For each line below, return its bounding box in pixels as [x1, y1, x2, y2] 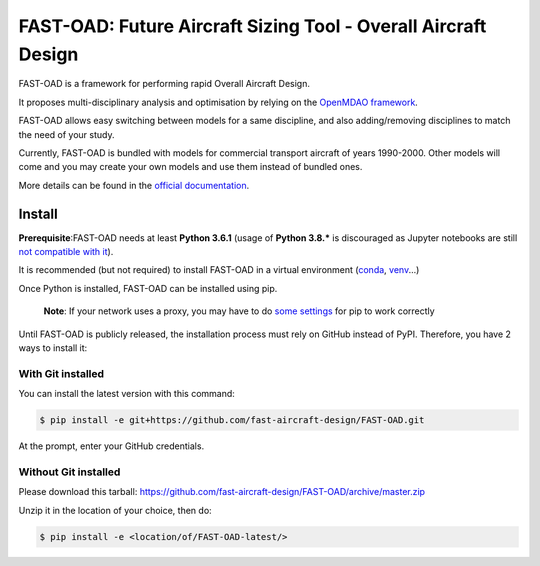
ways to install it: [18, 341, 88, 354]
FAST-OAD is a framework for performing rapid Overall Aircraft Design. [18, 78, 310, 90]
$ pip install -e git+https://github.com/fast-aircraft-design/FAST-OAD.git [39, 415, 425, 426]
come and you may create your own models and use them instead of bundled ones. [18, 161, 363, 173]
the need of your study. [18, 128, 115, 140]
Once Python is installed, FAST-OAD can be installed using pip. [18, 282, 278, 294]
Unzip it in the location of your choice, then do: [18, 504, 212, 516]
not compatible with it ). [18, 245, 114, 257]
